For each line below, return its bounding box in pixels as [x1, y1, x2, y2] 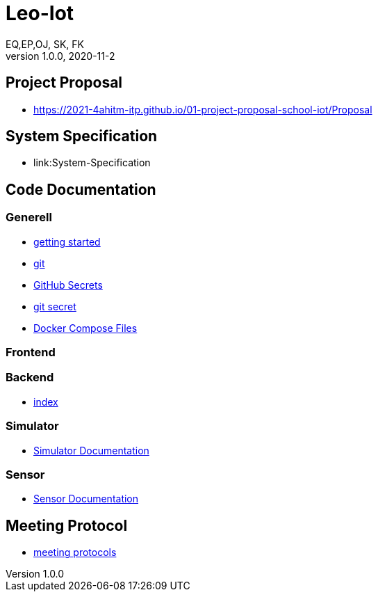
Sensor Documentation [33, 493, 139, 505]
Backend [6, 370, 54, 385]
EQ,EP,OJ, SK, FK [6, 38, 84, 50]
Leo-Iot [6, 1, 74, 25]
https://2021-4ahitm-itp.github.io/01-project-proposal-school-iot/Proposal [33, 103, 372, 116]
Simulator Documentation [33, 444, 149, 456]
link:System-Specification [33, 157, 151, 169]
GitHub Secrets [33, 278, 103, 291]
